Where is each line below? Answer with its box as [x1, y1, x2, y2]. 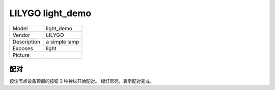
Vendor [12, 31, 31, 38]
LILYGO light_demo [9, 8, 92, 19]
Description [12, 38, 41, 45]
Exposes [12, 44, 33, 52]
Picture [12, 51, 30, 58]
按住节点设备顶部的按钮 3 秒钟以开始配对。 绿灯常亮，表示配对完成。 [9, 78, 155, 84]
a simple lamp [46, 38, 79, 45]
